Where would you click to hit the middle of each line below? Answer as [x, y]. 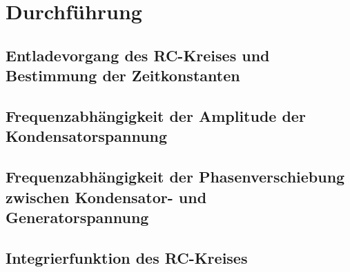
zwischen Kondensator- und [106, 197]
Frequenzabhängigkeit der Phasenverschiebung [175, 177]
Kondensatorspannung [87, 136]
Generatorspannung [77, 217]
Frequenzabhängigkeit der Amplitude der [156, 115]
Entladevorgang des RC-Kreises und [138, 55]
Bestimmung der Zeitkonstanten [123, 75]
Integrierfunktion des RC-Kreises [127, 257]
